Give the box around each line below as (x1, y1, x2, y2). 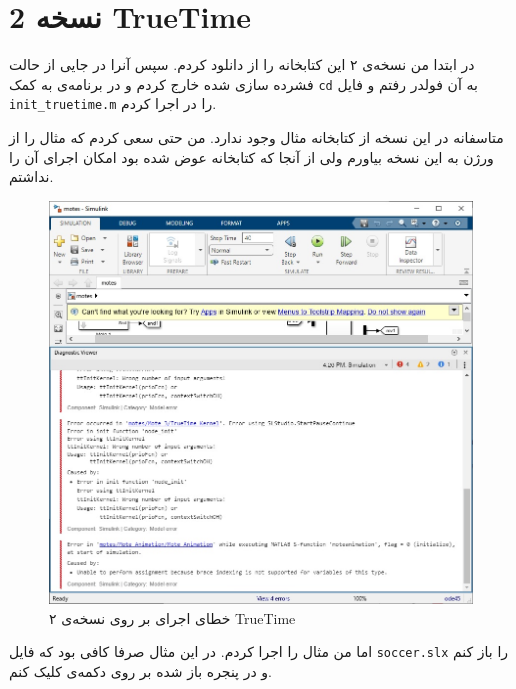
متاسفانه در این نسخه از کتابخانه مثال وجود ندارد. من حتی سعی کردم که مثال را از (9, 127, 504, 148)
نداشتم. (9, 166, 54, 187)
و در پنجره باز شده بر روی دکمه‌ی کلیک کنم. (9, 661, 272, 682)
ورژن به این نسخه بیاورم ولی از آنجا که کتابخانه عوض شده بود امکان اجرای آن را (9, 146, 494, 167)
